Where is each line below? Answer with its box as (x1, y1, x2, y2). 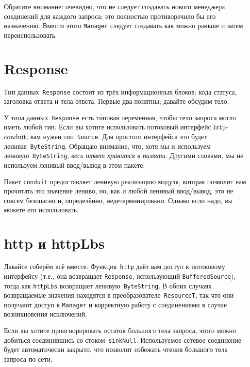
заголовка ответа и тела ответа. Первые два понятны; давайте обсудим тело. (4, 96, 229, 106)
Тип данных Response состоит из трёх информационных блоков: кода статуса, (4, 86, 237, 96)
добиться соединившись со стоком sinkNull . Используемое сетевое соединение (4, 335, 241, 345)
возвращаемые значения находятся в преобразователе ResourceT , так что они (4, 290, 234, 300)
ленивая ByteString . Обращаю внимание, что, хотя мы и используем (4, 141, 211, 151)
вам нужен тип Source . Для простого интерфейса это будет (30, 131, 207, 142)
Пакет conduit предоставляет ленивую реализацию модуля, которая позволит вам (4, 176, 246, 186)
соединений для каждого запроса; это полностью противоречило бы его (4, 11, 216, 21)
